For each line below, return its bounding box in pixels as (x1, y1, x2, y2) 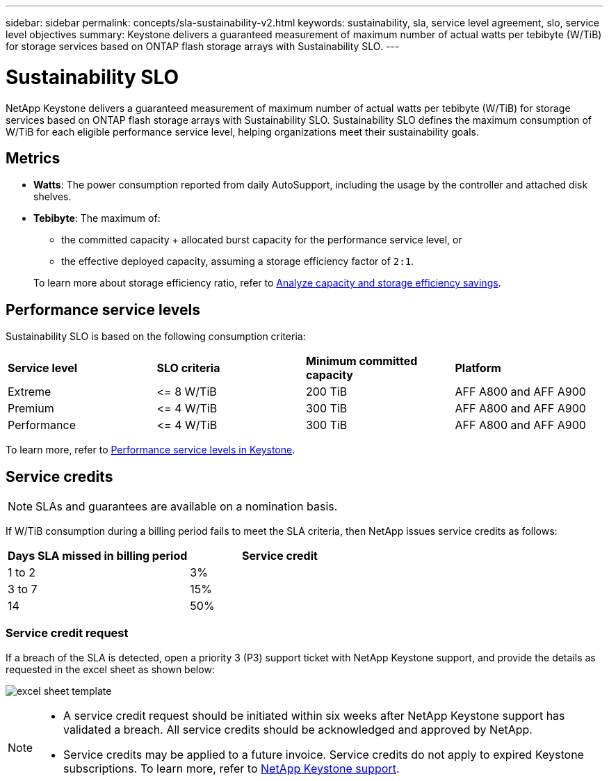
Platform (455, 361, 501, 376)
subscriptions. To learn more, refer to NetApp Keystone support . (63, 761, 400, 775)
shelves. (33, 191, 72, 203)
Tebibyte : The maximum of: (33, 212, 161, 225)
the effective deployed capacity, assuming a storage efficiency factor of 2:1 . (61, 255, 414, 268)
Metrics (6, 149, 60, 167)
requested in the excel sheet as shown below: (6, 663, 215, 675)
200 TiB (306, 385, 348, 399)
